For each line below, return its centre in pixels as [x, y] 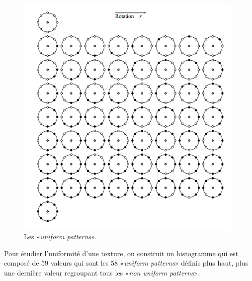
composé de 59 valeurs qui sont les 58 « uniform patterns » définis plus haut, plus [126, 263]
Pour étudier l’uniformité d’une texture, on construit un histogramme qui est [121, 253]
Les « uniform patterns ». [60, 236]
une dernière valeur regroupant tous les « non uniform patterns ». [102, 272]
